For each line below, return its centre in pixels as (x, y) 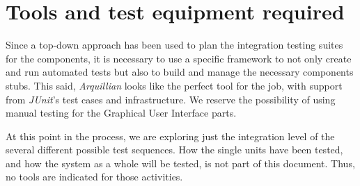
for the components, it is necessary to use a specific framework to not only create (179, 58)
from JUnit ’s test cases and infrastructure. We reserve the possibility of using (171, 99)
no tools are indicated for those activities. (94, 177)
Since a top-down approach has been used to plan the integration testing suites (174, 45)
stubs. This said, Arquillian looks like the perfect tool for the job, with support (174, 85)
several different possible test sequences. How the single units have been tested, (174, 150)
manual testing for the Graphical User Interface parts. (121, 113)
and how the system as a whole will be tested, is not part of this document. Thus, (180, 163)
